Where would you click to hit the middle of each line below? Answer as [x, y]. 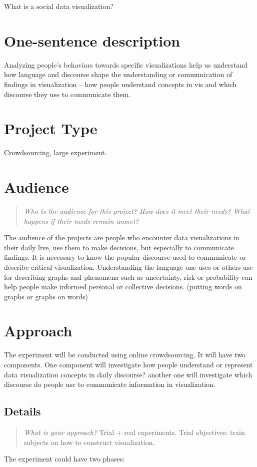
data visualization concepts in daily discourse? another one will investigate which [128, 374]
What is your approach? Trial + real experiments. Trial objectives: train [134, 432]
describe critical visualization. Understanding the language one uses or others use [128, 267]
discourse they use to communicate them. [67, 94]
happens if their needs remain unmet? [81, 220]
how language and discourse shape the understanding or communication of [118, 74]
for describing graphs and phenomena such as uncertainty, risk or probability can [128, 277]
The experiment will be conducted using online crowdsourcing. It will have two [125, 355]
